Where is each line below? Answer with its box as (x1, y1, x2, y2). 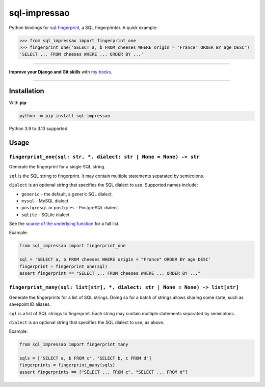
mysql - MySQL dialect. (21, 197, 70, 204)
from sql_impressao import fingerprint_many (19, 342, 129, 347)
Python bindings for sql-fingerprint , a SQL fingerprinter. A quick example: (9, 25, 158, 31)
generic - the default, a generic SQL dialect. (21, 191, 113, 197)
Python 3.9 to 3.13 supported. (9, 126, 69, 131)
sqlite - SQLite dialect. (21, 212, 71, 218)
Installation (9, 87, 44, 96)
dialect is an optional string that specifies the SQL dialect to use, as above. (9, 319, 164, 325)
